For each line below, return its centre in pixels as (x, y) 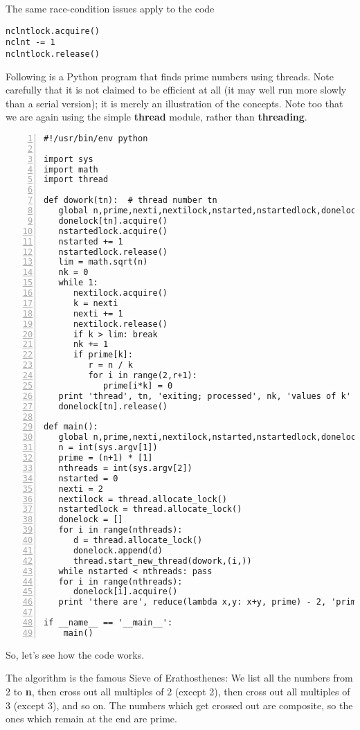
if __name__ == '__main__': (108, 623)
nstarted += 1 (91, 241)
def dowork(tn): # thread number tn (130, 201)
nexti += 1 (98, 313)
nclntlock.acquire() (53, 31)
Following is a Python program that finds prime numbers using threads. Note (170, 76)
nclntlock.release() (53, 54)
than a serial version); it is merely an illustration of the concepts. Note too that (174, 103)
